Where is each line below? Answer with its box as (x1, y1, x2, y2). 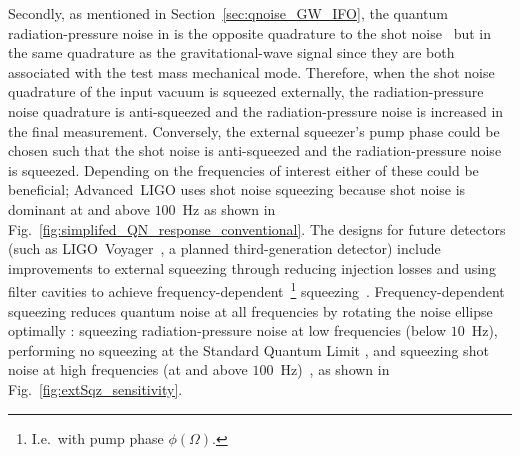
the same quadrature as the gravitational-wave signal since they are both (8, 42, 455, 63)
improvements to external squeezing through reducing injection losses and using (8, 257, 496, 278)
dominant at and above (8, 198, 150, 219)
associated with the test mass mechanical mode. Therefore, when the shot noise (8, 61, 495, 82)
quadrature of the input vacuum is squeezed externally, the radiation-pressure (8, 81, 484, 102)
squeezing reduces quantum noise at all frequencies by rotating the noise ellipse (8, 300, 493, 321)
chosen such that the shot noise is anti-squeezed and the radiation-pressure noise (8, 140, 502, 161)
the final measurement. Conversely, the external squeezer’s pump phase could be (8, 120, 500, 141)
